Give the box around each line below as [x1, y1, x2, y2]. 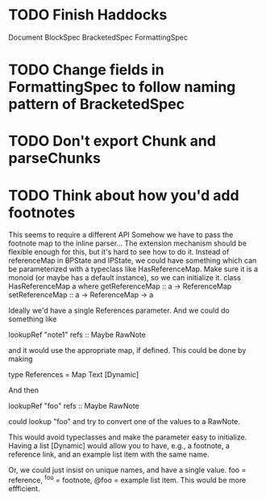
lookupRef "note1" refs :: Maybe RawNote [8, 330, 147, 340]
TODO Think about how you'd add [8, 186, 239, 204]
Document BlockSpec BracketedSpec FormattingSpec [8, 32, 188, 42]
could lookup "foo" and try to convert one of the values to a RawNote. [8, 417, 240, 426]
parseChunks [8, 149, 101, 167]
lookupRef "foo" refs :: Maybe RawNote [8, 401, 139, 411]
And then [8, 385, 39, 395]
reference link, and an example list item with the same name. [8, 450, 210, 460]
